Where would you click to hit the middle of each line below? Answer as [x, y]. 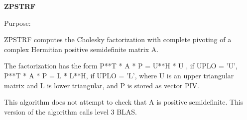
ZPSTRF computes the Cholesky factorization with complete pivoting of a [118, 39]
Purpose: [17, 23]
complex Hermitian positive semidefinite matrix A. [81, 49]
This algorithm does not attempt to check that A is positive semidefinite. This [124, 102]
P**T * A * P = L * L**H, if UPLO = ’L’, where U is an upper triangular [119, 75]
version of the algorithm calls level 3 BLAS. [70, 111]
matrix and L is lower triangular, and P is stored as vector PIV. [102, 85]
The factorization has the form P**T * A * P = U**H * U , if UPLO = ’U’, [121, 66]
